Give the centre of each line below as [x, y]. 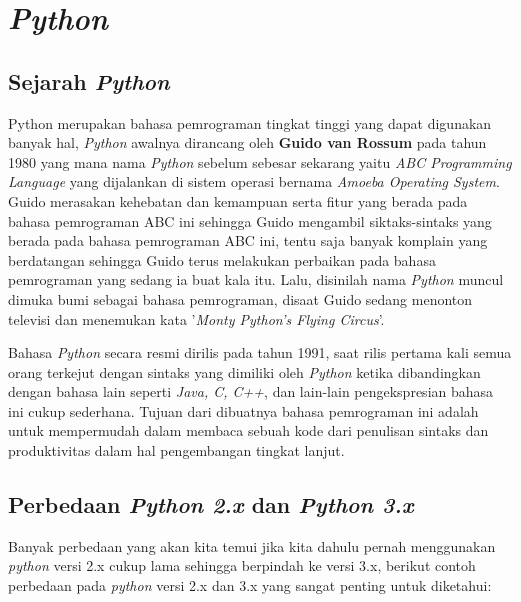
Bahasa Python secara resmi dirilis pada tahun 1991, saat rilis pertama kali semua [260, 352]
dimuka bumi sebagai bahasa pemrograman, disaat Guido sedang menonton [240, 298]
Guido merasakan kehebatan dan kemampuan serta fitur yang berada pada [238, 200]
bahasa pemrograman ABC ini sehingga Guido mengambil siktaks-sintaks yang [250, 220]
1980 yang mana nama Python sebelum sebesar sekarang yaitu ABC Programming [260, 161]
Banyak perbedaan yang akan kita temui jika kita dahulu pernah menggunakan [252, 545]
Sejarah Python [89, 80]
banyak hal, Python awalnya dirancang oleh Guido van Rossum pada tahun [247, 142]
